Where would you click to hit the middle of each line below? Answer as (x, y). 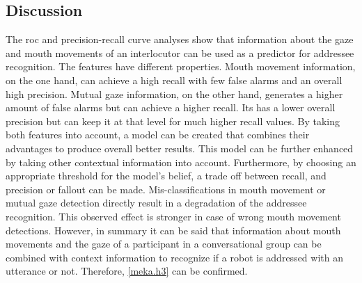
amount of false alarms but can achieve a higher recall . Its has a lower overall (171, 107)
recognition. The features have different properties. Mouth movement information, (181, 66)
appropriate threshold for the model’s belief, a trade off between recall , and (166, 176)
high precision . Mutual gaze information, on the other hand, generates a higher (174, 94)
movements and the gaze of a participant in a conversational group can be (164, 244)
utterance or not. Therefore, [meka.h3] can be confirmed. (127, 271)
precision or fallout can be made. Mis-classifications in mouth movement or (166, 189)
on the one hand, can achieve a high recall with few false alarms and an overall (174, 80)
